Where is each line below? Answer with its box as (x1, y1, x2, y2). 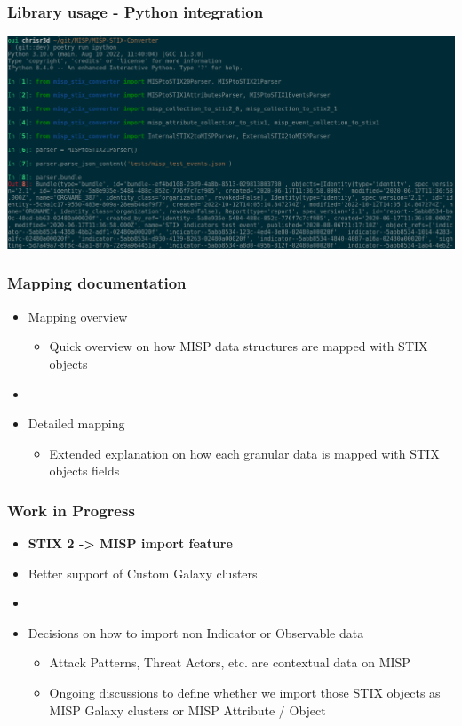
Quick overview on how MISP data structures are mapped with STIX (49, 337, 428, 355)
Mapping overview (28, 307, 128, 325)
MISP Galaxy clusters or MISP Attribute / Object (49, 700, 326, 719)
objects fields (49, 461, 120, 480)
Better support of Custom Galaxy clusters (28, 563, 258, 582)
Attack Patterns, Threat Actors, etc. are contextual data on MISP (49, 653, 410, 672)
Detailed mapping (28, 414, 125, 433)
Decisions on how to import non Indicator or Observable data (28, 623, 364, 642)
